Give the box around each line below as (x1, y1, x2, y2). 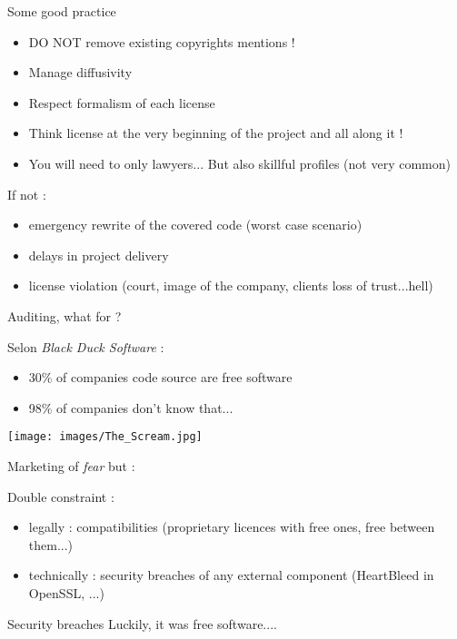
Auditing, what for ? (7, 306, 122, 325)
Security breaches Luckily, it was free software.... (7, 614, 277, 633)
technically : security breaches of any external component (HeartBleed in (28, 565, 434, 585)
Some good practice (7, 2, 116, 20)
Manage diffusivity (28, 63, 133, 82)
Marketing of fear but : (7, 456, 135, 475)
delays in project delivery (28, 245, 169, 264)
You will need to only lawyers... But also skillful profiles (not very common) (28, 153, 451, 172)
